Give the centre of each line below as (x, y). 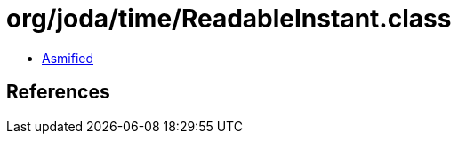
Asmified (68, 58)
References (58, 92)
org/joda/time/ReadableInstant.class (229, 19)
